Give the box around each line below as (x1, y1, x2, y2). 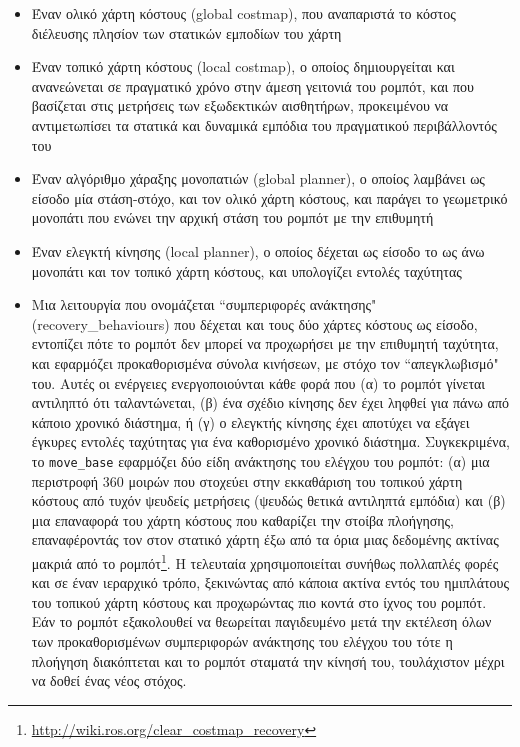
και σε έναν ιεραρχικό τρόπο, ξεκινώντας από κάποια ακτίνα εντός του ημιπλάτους (31, 572, 510, 593)
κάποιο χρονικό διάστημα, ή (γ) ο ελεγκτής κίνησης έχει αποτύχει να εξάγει (31, 411, 470, 432)
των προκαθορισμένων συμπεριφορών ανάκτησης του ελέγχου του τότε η (31, 630, 453, 651)
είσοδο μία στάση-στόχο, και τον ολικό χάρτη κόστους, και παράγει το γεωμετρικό (31, 187, 508, 208)
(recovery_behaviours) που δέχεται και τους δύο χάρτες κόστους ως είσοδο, (31, 313, 478, 334)
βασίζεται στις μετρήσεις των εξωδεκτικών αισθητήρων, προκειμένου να (31, 95, 449, 116)
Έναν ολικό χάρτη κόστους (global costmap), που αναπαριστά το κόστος (31, 3, 456, 23)
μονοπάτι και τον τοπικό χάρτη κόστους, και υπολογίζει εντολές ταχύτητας (31, 260, 462, 281)
